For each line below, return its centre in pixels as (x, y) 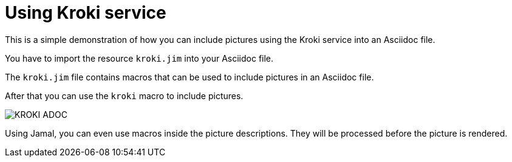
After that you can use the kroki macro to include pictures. (124, 96)
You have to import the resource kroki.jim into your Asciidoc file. (139, 58)
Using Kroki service (86, 13)
